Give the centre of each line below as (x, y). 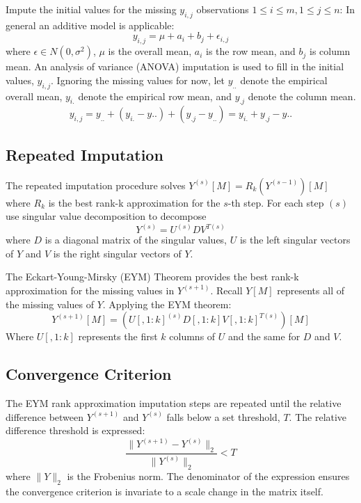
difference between (45, 416)
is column (330, 51)
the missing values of (50, 304)
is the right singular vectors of (117, 253)
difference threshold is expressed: (75, 430)
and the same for (264, 336)
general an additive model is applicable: (90, 25)
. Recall (226, 290)
